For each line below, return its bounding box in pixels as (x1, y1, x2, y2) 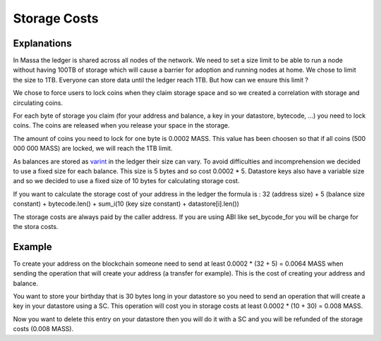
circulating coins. (13, 99, 64, 107)
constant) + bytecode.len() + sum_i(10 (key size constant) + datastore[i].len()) (13, 199, 240, 208)
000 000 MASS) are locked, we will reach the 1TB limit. (13, 144, 173, 153)
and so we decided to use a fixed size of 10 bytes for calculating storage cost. (13, 177, 240, 185)
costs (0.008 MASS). (13, 325, 74, 333)
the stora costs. (13, 222, 59, 230)
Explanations (13, 37, 72, 49)
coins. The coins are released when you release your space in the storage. (13, 121, 230, 130)
